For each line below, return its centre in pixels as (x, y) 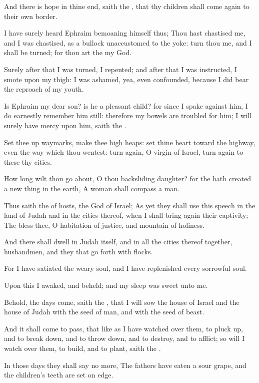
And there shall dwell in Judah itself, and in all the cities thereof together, (118, 242)
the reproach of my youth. (44, 89)
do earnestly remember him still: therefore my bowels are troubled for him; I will (128, 115)
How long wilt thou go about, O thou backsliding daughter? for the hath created (128, 178)
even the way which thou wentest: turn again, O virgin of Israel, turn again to (124, 152)
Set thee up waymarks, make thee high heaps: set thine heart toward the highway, (130, 142)
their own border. (31, 16)
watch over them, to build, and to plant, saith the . (82, 348)
